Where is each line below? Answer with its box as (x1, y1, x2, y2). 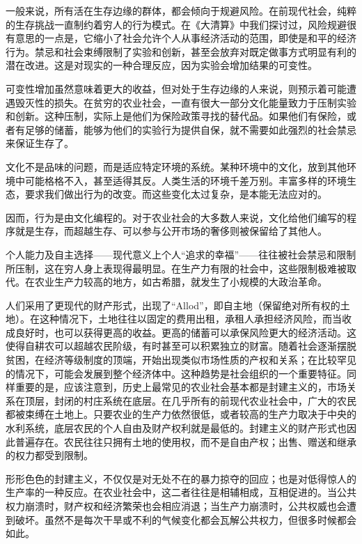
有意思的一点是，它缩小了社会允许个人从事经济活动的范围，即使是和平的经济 (6, 31, 356, 45)
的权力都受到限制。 (6, 448, 93, 463)
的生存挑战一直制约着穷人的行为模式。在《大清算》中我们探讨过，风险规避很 (6, 17, 356, 31)
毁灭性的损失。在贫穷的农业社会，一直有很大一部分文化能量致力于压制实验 (15, 95, 356, 109)
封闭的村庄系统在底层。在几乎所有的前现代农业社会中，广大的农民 (54, 393, 356, 407)
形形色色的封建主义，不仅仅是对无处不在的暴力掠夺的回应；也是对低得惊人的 (6, 471, 356, 485)
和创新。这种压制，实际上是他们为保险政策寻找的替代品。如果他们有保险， (6, 109, 347, 123)
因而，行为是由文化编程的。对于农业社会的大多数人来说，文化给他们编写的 (6, 210, 347, 224)
